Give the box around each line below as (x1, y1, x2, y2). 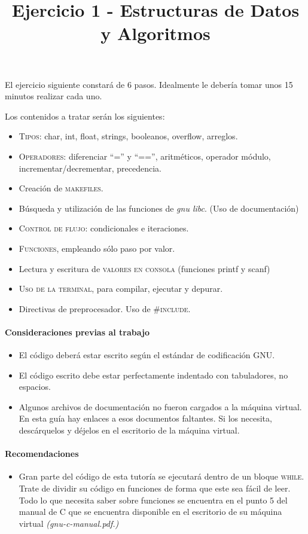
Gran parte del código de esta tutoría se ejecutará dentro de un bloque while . (19, 470, 304, 483)
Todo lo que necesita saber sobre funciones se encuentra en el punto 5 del (19, 493, 288, 506)
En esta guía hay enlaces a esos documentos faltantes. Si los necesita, (19, 412, 272, 425)
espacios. (19, 380, 51, 393)
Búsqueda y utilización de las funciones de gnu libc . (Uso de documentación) (19, 202, 299, 214)
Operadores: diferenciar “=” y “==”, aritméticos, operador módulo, (19, 149, 271, 162)
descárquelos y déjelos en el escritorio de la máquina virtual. (19, 424, 240, 437)
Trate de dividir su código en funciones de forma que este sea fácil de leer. (19, 482, 291, 495)
